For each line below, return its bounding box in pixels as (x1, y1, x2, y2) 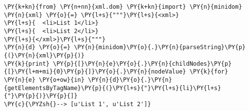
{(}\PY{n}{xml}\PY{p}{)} (4, 52, 85, 59)
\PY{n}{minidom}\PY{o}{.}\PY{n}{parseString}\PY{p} (74, 44, 246, 51)
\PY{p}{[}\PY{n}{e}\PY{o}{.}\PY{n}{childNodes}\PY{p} (53, 60, 232, 67)
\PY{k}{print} (4, 60, 50, 67)
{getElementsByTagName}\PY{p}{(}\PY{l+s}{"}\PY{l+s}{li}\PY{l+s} (4, 84, 221, 92)
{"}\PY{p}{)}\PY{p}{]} (4, 92, 78, 100)
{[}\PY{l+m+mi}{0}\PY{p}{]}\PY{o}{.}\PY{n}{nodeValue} (4, 68, 186, 75)
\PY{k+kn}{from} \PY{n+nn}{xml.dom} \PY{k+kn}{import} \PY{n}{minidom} (4, 3, 242, 10)
